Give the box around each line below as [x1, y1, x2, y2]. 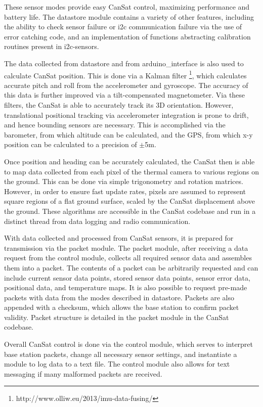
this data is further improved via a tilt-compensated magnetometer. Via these [4, 89, 245, 100]
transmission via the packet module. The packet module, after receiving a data [4, 242, 248, 253]
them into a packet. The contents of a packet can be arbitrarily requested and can [4, 262, 258, 273]
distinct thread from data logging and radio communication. [4, 215, 191, 226]
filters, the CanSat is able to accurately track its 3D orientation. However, [4, 100, 234, 110]
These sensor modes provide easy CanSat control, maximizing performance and [4, 2, 250, 12]
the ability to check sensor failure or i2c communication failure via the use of [4, 21, 242, 32]
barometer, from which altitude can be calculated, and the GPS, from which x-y [4, 129, 253, 140]
